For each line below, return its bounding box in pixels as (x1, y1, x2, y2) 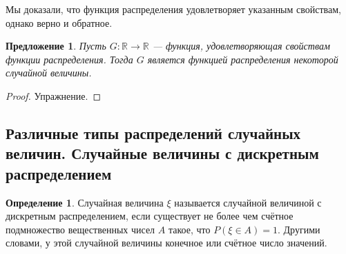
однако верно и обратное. (6, 15, 113, 30)
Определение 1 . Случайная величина (6, 195, 164, 209)
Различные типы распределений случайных (6, 122, 301, 143)
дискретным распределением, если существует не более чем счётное (6, 209, 294, 223)
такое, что (168, 222, 211, 236)
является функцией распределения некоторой (147, 52, 338, 66)
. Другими (277, 222, 320, 236)
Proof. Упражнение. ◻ (6, 88, 102, 103)
